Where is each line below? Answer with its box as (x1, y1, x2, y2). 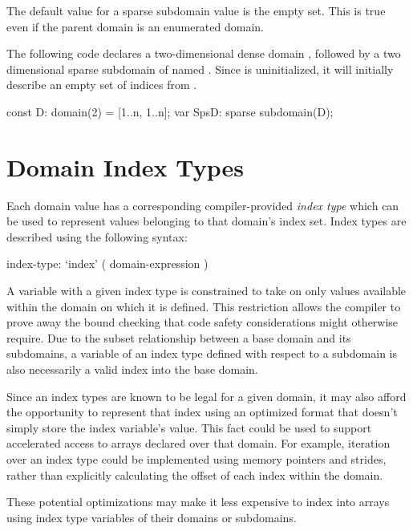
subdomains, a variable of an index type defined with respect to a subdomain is (6, 345, 397, 362)
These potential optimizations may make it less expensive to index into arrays (6, 493, 390, 510)
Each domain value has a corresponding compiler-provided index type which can (6, 197, 399, 213)
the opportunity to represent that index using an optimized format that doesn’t (6, 403, 398, 420)
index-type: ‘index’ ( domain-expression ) (6, 255, 209, 272)
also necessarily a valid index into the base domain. (6, 361, 258, 378)
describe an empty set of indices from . (6, 76, 197, 93)
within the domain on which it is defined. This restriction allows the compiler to (6, 298, 401, 314)
